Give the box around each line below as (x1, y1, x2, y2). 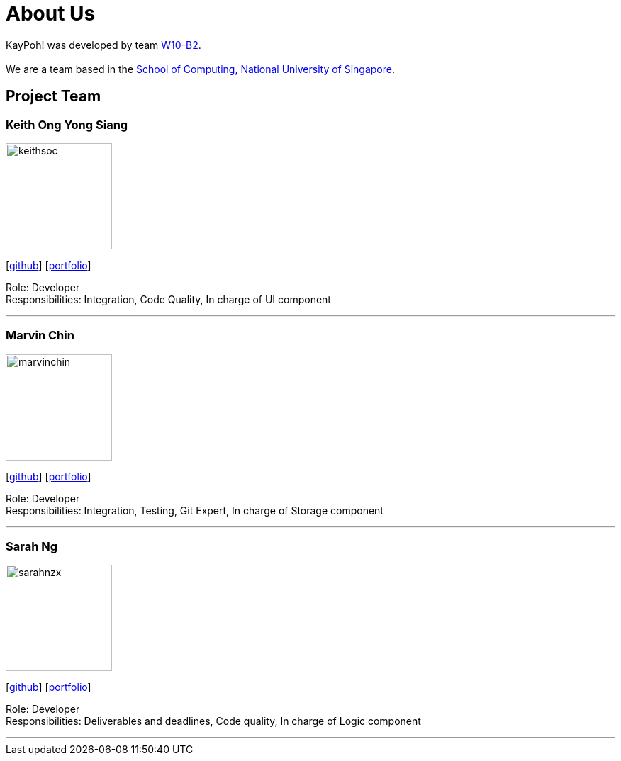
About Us (6, 1, 96, 26)
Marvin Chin (6, 328, 74, 343)
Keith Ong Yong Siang (6, 117, 128, 132)
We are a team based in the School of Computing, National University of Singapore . (6, 62, 396, 75)
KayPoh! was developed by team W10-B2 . (6, 38, 201, 51)
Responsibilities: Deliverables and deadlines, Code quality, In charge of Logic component (6, 715, 421, 728)
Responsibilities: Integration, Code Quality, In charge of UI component (6, 293, 331, 305)
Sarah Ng (6, 539, 58, 554)
